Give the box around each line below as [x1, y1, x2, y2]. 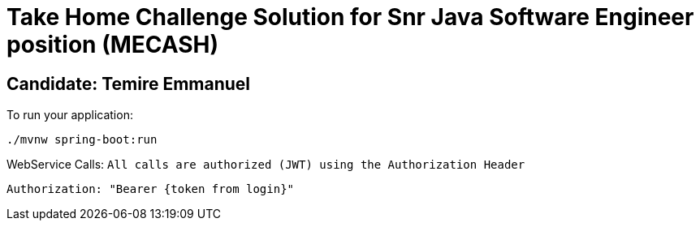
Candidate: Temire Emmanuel [6, 73, 251, 94]
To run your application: [6, 108, 133, 122]
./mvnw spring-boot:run [6, 133, 158, 147]
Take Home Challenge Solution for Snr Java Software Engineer [6, 3, 694, 31]
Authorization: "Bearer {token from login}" [6, 182, 295, 196]
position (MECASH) [6, 31, 219, 58]
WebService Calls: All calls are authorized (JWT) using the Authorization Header [6, 157, 525, 172]
